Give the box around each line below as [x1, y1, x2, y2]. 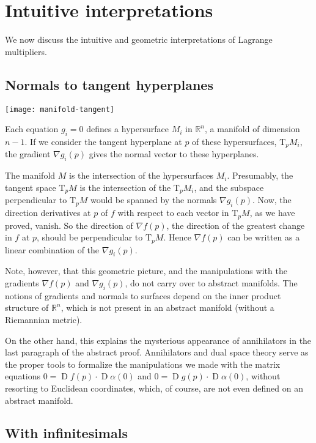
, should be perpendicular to [37, 231, 143, 244]
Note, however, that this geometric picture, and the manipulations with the [5, 264, 287, 277]
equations [5, 370, 41, 382]
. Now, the [252, 193, 292, 206]
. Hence [163, 231, 191, 244]
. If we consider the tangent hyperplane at [24, 135, 182, 147]
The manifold [5, 169, 56, 182]
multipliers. [5, 45, 47, 58]
